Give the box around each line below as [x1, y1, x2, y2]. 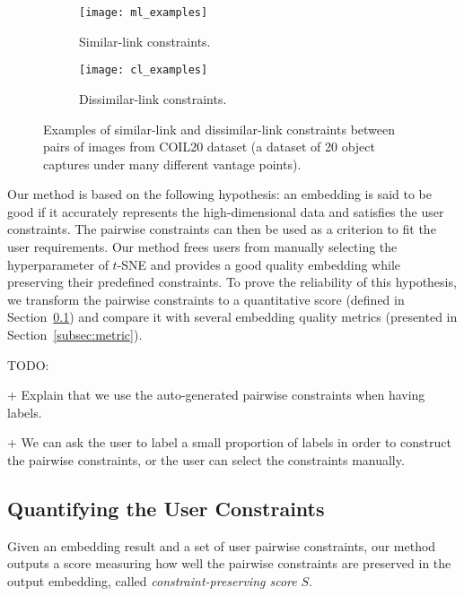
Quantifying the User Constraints [7, 494, 325, 522]
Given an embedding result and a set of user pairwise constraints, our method [7, 536, 436, 555]
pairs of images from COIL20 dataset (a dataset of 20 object [43, 137, 375, 156]
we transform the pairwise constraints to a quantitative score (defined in [7, 289, 405, 308]
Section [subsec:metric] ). [7, 325, 143, 344]
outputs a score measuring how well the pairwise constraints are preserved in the [7, 554, 451, 573]
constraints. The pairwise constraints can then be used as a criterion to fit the [7, 220, 436, 238]
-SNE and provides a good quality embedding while [117, 255, 400, 273]
